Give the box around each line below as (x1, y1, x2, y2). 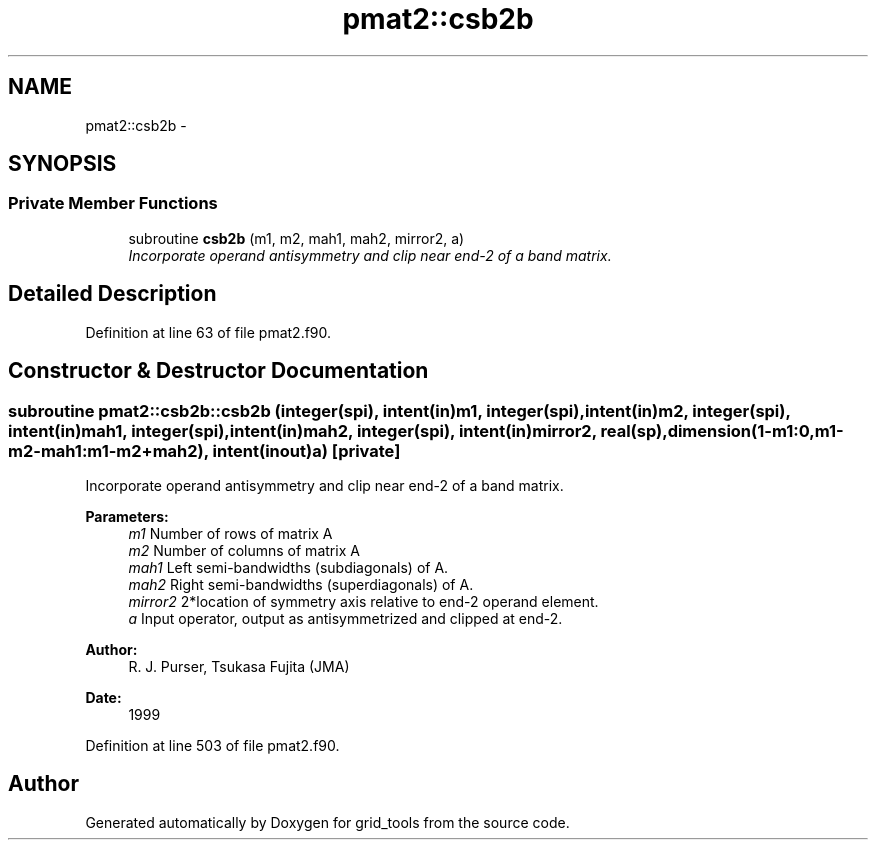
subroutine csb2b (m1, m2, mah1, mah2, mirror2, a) (128, 229, 465, 247)
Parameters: (85, 507, 169, 525)
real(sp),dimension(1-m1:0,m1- (600, 420, 844, 441)
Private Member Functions (8, 193, 218, 214)
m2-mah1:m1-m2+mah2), (8, 440, 209, 461)
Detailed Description (8, 281, 217, 307)
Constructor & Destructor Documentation (8, 358, 429, 384)
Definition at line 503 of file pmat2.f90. (85, 736, 340, 754)
